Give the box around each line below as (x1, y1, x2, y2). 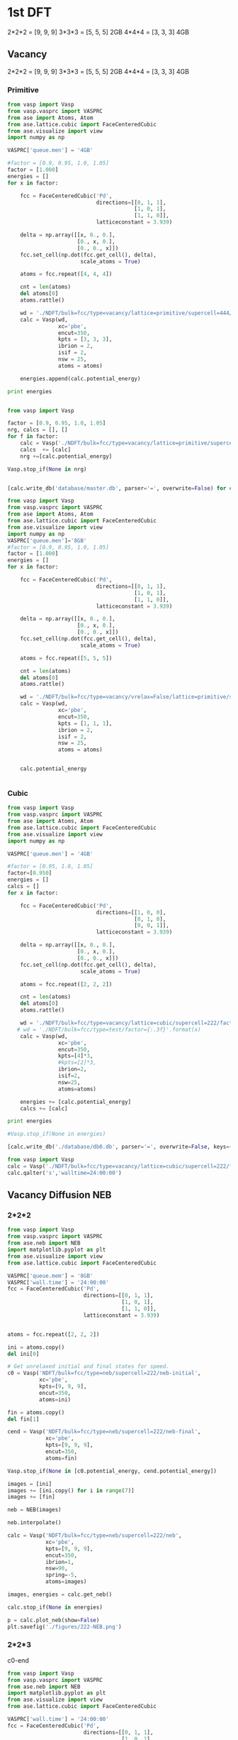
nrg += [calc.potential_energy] (20, 452, 113, 460)
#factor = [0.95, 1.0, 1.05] (7, 863, 93, 870)
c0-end (7, 1656, 30, 1665)
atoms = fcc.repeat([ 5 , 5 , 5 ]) (20, 655, 113, 662)
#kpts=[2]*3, (57, 1059, 97, 1066)
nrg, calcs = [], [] (7, 427, 69, 434)
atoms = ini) (38, 1396, 72, 1403)
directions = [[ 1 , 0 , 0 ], (96, 909, 166, 916)
